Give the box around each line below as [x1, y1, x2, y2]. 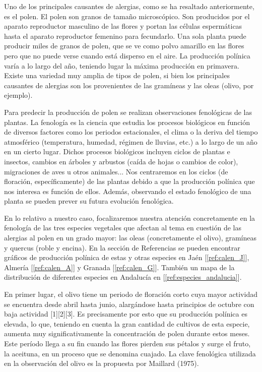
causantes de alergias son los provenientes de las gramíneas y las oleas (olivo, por [4, 80, 254, 90]
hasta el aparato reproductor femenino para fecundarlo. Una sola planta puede [4, 30, 246, 41]
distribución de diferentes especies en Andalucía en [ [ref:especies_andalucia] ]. [4, 272, 242, 282]
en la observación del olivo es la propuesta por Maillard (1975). [4, 358, 199, 368]
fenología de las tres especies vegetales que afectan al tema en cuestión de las [4, 222, 242, 233]
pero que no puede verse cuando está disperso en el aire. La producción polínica [4, 50, 250, 60]
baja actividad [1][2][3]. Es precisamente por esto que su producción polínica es [4, 308, 247, 319]
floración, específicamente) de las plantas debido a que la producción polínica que [4, 176, 255, 187]
